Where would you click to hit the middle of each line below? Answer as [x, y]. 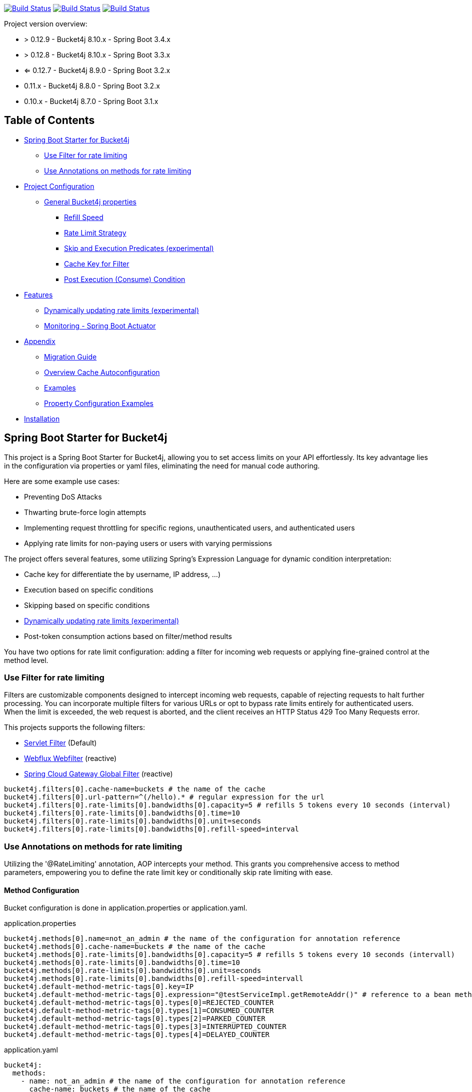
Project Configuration [59, 186]
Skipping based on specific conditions [87, 605]
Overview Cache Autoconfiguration [102, 372]
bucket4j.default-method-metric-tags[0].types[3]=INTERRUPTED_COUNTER [145, 1027]
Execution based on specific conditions [89, 589]
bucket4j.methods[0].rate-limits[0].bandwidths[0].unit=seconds [133, 971]
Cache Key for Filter [97, 263]
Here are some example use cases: [62, 481]
